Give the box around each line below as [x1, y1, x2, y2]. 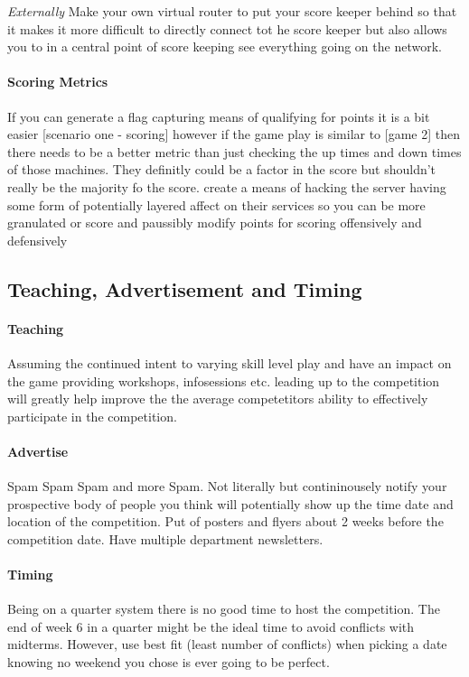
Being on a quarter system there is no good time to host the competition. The [7, 599, 440, 618]
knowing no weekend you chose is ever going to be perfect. [7, 653, 330, 672]
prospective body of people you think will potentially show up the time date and [7, 494, 454, 513]
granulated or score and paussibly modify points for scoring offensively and [7, 213, 422, 232]
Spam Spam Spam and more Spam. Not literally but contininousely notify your [7, 477, 447, 496]
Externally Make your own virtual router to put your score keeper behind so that [7, 2, 457, 20]
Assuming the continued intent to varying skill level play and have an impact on [7, 353, 452, 372]
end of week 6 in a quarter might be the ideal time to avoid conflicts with [7, 617, 415, 635]
